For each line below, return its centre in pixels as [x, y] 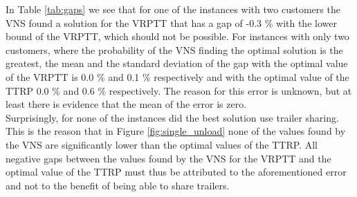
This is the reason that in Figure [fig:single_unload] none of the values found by [176, 131]
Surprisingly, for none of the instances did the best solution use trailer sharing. [172, 117]
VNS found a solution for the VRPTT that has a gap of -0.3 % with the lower [171, 22]
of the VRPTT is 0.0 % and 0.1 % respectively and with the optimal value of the [177, 76]
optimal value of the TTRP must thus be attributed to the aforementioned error [176, 172]
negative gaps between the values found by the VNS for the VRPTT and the [168, 158]
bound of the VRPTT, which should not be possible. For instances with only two [177, 36]
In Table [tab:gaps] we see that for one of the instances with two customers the [173, 9]
